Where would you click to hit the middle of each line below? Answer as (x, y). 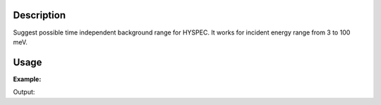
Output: (24, 92)
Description (40, 15)
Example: (27, 79)
